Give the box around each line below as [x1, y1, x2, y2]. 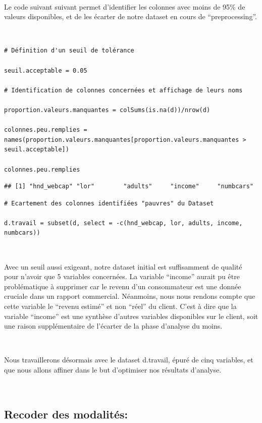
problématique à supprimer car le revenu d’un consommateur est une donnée [4, 281, 241, 291]
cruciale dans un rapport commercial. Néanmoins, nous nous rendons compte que [4, 291, 255, 301]
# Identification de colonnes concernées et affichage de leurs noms [4, 86, 243, 94]
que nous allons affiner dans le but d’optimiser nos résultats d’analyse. [4, 364, 222, 375]
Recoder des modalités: [4, 406, 128, 421]
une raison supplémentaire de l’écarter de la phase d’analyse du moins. [4, 321, 223, 331]
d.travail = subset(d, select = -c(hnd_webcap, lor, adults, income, [4, 219, 243, 227]
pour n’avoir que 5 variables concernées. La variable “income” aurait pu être [4, 271, 240, 282]
